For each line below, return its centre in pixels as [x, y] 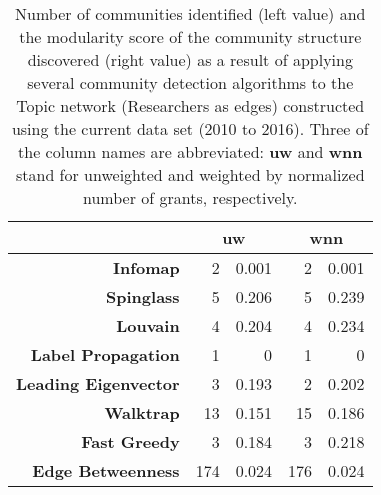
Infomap [146, 267]
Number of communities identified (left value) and [190, 13]
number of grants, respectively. [190, 197]
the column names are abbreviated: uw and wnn [190, 151]
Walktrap [142, 412]
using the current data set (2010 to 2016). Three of [190, 128]
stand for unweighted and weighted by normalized [190, 174]
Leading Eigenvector [98, 383]
